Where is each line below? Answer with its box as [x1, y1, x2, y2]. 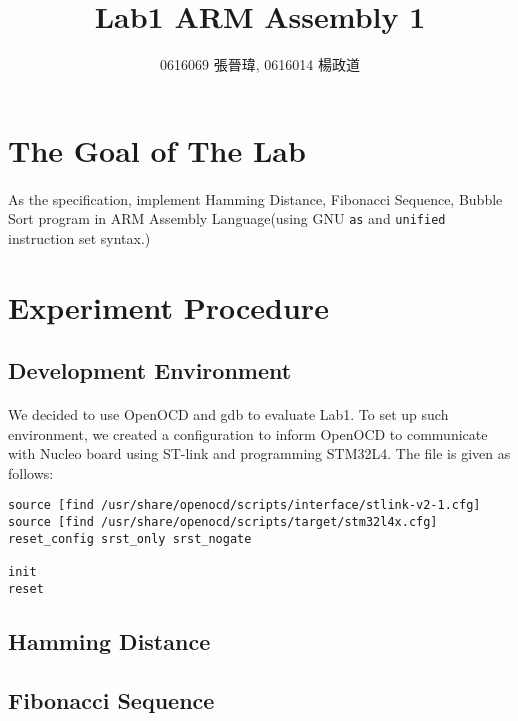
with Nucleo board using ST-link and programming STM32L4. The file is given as [8, 443, 511, 464]
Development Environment [8, 355, 292, 386]
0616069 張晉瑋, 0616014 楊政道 [160, 54, 360, 75]
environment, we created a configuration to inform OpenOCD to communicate [8, 423, 488, 444]
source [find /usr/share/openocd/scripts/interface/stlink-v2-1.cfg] [8, 498, 481, 513]
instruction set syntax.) [8, 227, 151, 248]
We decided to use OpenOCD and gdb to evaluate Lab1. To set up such [8, 404, 449, 425]
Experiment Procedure [8, 286, 329, 327]
